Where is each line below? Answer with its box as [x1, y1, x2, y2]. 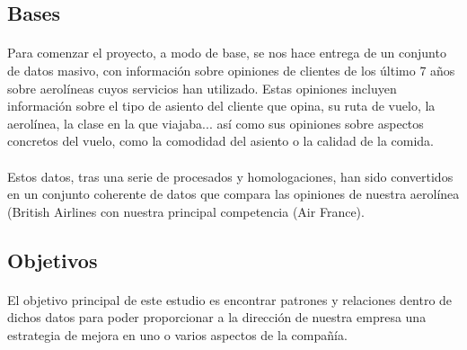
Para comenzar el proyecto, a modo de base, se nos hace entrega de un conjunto [7, 43, 446, 62]
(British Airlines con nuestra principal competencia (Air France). [7, 202, 365, 220]
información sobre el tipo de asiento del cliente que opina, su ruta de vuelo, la [7, 96, 436, 115]
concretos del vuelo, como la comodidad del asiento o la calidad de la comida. [7, 131, 434, 150]
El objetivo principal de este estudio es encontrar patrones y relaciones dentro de [7, 290, 453, 309]
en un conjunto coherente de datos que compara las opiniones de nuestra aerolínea [7, 184, 460, 203]
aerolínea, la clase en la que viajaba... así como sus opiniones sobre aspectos [7, 113, 424, 132]
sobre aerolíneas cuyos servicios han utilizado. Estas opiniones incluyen [7, 78, 397, 97]
